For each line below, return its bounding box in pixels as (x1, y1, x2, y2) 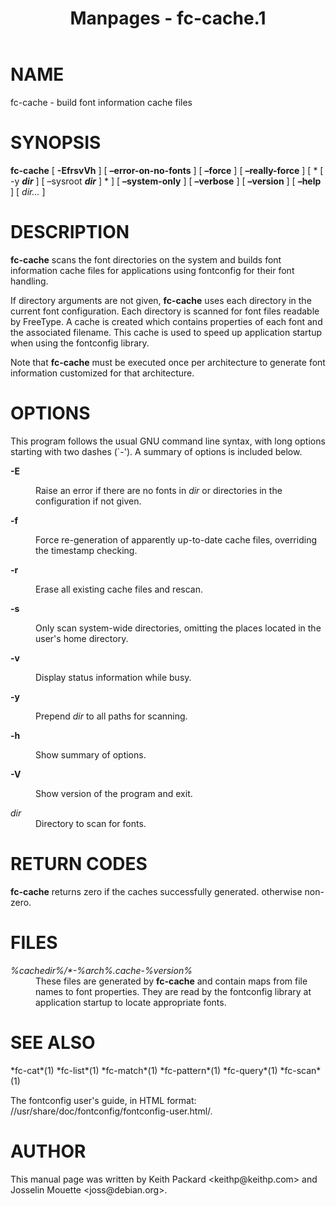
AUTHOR (10, 1140, 87, 1162)
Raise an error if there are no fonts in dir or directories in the (35, 484, 283, 496)
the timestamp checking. (35, 544, 138, 556)
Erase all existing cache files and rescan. (35, 583, 204, 595)
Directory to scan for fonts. (35, 817, 147, 829)
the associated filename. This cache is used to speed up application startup (10, 326, 323, 338)
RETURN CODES (10, 852, 148, 875)
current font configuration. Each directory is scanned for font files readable (10, 305, 320, 317)
